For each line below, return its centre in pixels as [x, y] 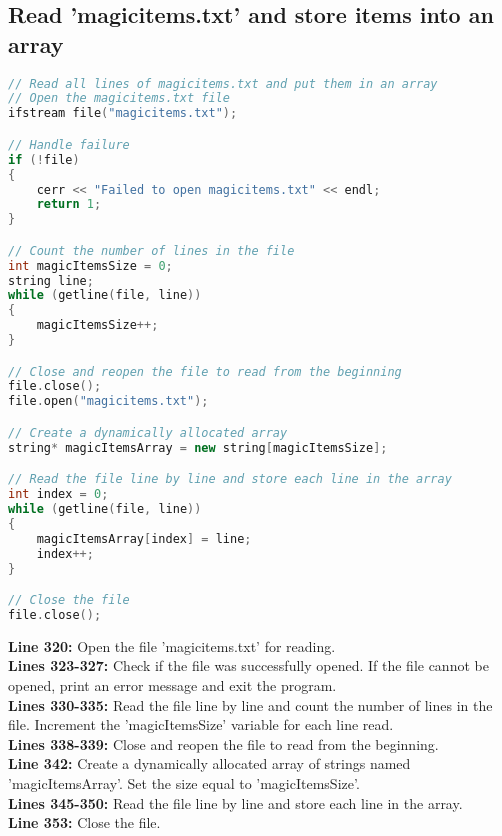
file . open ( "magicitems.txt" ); [108, 401]
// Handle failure [69, 144]
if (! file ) [44, 159]
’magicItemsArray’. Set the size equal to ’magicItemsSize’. [184, 782]
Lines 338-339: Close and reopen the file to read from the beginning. [223, 743]
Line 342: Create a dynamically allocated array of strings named [209, 763]
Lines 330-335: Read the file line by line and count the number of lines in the [250, 704]
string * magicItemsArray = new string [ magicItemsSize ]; [198, 447]
